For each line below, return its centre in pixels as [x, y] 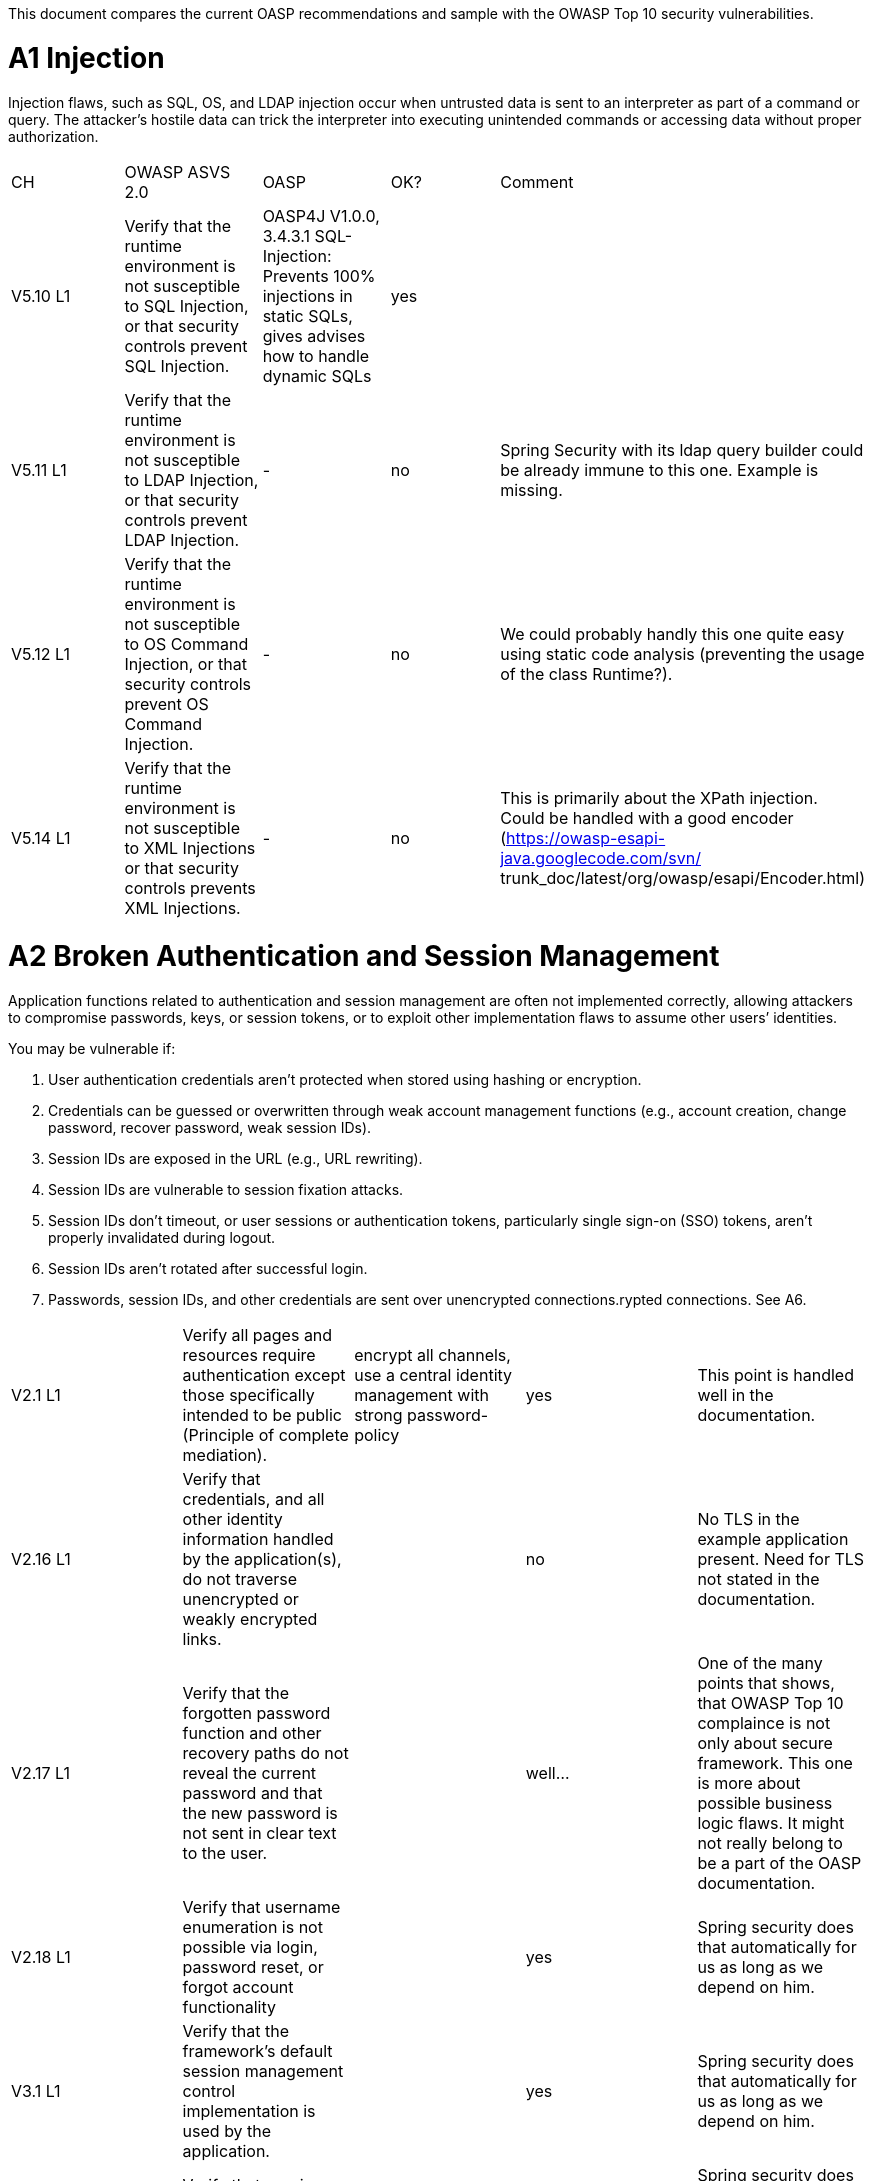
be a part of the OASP [779, 1863]
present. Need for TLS [781, 1559]
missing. [531, 489]
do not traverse [240, 1579]
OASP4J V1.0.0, [321, 215]
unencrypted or [240, 1599]
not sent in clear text [259, 1833]
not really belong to [770, 1843]
